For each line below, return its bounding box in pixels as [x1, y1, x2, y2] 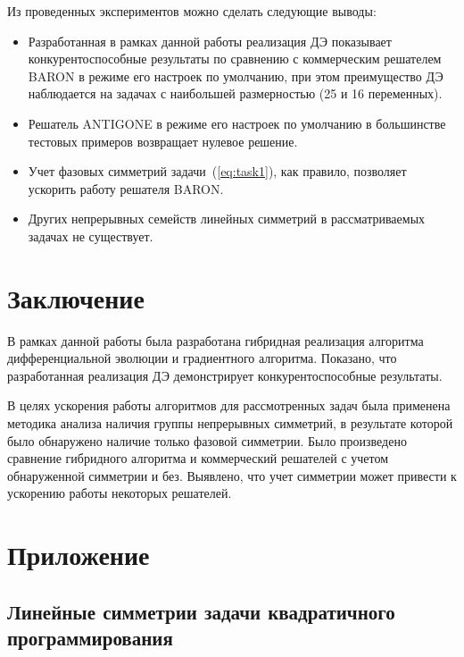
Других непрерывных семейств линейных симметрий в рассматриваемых [28, 209, 426, 228]
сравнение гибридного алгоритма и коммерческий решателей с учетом [7, 449, 389, 467]
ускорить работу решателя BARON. [28, 179, 224, 198]
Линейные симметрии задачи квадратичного [7, 597, 395, 625]
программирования [7, 624, 173, 652]
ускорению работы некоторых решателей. [7, 484, 232, 502]
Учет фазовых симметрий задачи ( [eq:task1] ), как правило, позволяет [28, 162, 407, 181]
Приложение [7, 536, 150, 573]
